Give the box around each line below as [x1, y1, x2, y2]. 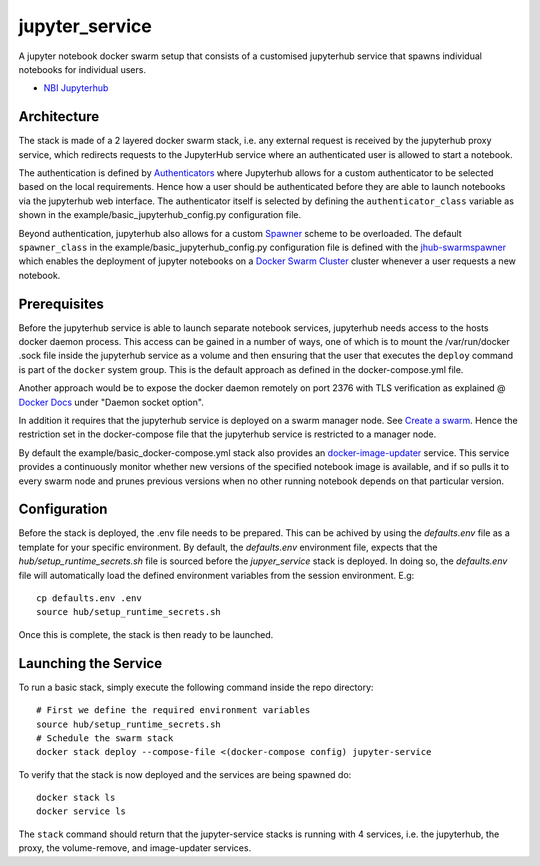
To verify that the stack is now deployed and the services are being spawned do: [18, 768, 352, 780]
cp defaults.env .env [36, 593, 142, 604]
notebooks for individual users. [18, 63, 147, 75]
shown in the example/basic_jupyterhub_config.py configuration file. [18, 209, 302, 221]
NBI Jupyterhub [43, 82, 109, 94]
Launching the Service [18, 655, 163, 672]
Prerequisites [18, 295, 104, 312]
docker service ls [36, 806, 127, 817]
